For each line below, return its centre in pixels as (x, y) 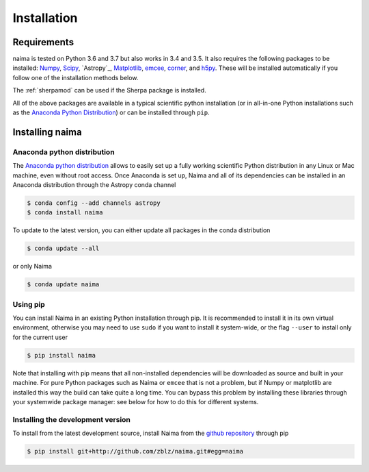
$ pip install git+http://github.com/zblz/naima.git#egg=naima (135, 451)
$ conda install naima (65, 213)
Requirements (43, 42)
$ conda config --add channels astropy (94, 203)
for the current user (40, 337)
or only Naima (32, 266)
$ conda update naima (63, 285)
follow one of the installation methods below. (76, 77)
